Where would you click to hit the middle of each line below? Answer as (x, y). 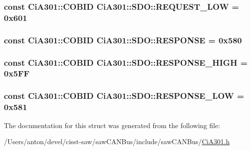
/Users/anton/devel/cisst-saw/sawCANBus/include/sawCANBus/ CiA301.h (117, 141)
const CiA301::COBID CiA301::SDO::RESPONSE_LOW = (124, 96)
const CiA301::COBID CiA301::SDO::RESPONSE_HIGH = (126, 62)
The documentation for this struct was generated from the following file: (112, 125)
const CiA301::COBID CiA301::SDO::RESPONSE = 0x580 (123, 40)
